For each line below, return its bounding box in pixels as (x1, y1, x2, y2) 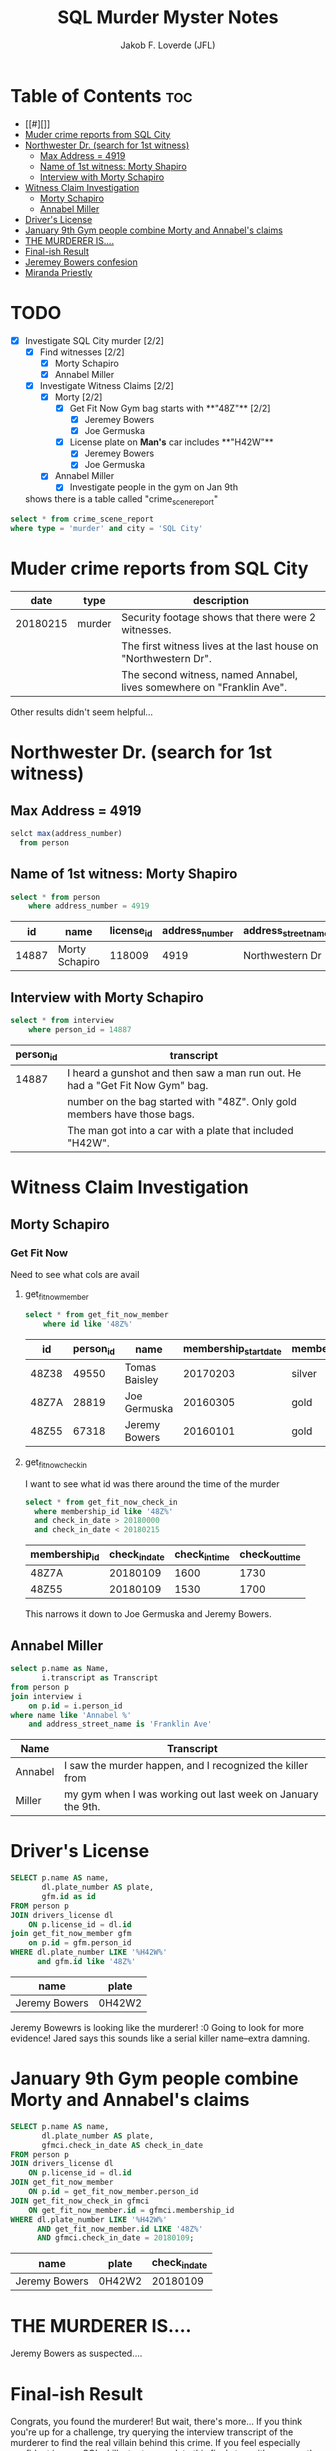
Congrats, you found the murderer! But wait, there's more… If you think (10, 2416, 303, 2428)
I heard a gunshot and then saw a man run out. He (66, 1066, 302, 1080)
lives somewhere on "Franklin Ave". (121, 680, 288, 694)
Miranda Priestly (24, 266, 93, 278)
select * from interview (10, 1016, 114, 1026)
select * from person (10, 892, 101, 902)
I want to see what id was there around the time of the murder (24, 1477, 280, 1490)
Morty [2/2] (54, 391, 103, 403)
